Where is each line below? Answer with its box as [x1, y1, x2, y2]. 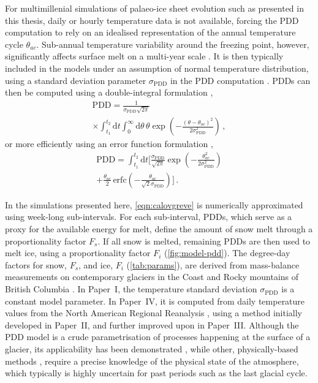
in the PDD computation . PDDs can [170, 74, 311, 86]
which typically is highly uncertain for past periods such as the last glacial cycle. [5, 366, 308, 379]
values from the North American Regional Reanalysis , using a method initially [5, 306, 302, 319]
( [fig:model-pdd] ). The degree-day [164, 246, 290, 259]
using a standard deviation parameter [5, 74, 146, 86]
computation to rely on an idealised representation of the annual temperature [5, 26, 296, 39]
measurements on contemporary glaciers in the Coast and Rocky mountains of [5, 270, 299, 283]
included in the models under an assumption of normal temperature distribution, [5, 61, 309, 74]
